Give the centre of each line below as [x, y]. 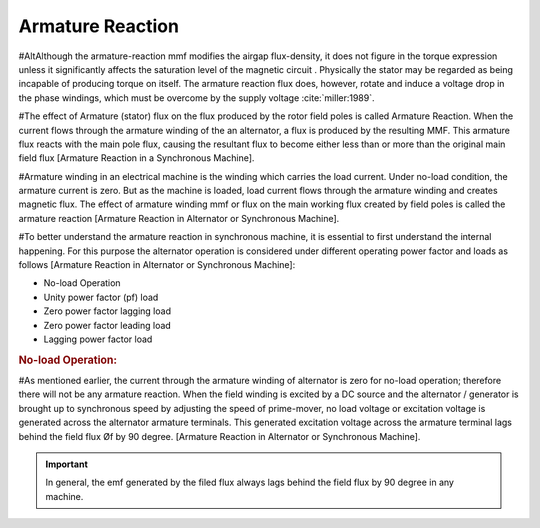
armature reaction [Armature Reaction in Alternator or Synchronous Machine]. [179, 218]
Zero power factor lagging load [107, 311]
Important [67, 464]
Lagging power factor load [98, 339]
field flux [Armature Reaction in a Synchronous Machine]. [136, 158]
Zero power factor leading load [107, 325]
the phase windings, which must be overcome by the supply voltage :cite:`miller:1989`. [196, 97]
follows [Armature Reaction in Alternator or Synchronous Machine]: [157, 265]
